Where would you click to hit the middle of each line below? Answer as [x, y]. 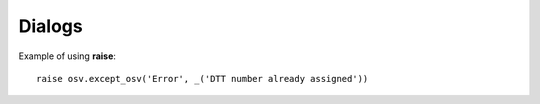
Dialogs [51, 26]
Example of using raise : [67, 56]
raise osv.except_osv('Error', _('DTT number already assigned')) [202, 78]
